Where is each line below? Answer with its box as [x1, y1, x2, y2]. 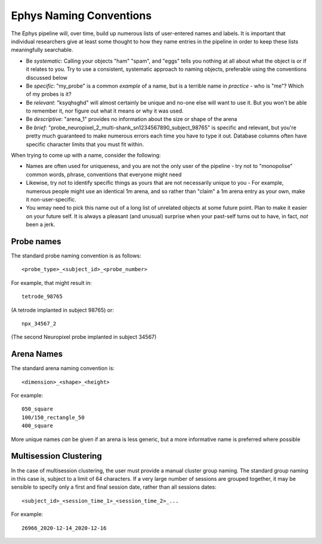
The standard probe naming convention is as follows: [11, 252, 141, 259]
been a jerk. [26, 221, 55, 228]
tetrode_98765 [21, 293, 63, 300]
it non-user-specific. [26, 195, 77, 203]
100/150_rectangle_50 [21, 414, 85, 421]
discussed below [26, 74, 68, 81]
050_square [21, 406, 54, 412]
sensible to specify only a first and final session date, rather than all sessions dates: [11, 483, 217, 491]
